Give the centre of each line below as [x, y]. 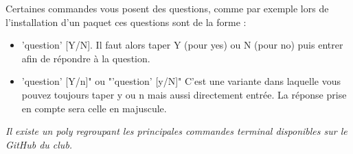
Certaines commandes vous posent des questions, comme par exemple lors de [167, 8]
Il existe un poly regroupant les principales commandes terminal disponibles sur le [176, 131]
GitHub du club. [39, 144]
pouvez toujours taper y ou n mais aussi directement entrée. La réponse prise [184, 94]
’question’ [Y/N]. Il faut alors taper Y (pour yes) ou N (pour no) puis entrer [182, 45]
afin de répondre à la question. [86, 58]
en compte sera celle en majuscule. [94, 108]
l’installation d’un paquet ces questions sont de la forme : [126, 22]
